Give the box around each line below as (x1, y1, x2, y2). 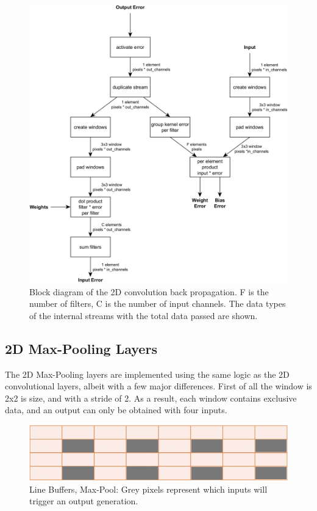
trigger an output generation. (29, 494, 138, 507)
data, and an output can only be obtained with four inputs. (5, 403, 227, 416)
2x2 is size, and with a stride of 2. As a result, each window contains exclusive (5, 391, 297, 404)
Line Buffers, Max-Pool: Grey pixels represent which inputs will (29, 482, 268, 495)
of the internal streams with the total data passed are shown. (29, 309, 258, 322)
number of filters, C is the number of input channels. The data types (29, 297, 286, 310)
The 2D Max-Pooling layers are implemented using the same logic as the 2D (5, 367, 290, 380)
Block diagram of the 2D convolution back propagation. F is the (29, 285, 269, 298)
